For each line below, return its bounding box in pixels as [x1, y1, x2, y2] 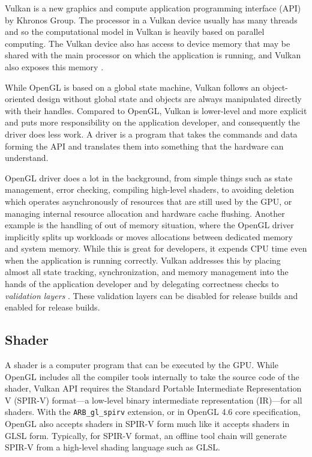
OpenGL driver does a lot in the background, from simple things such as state [5, 171, 293, 184]
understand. [5, 151, 49, 164]
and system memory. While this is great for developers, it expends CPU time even [5, 242, 307, 255]
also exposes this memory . [5, 60, 104, 73]
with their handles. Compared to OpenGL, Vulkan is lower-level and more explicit [5, 104, 307, 117]
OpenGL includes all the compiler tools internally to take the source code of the [5, 370, 299, 383]
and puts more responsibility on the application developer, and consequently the [5, 116, 300, 129]
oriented [5, 92, 35, 105]
